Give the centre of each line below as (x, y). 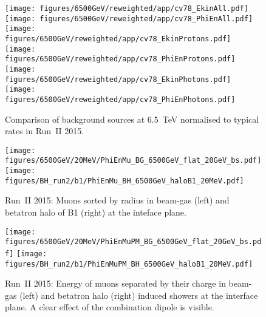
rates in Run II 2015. (45, 131)
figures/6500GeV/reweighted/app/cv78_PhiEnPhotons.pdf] (120, 99)
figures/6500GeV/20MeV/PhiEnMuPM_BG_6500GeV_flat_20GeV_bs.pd (133, 242)
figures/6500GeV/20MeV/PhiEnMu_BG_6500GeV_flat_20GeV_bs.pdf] (133, 161)
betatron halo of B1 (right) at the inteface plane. (96, 212)
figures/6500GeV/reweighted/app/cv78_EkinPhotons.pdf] (118, 79)
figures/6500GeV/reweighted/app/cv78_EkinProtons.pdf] (118, 39)
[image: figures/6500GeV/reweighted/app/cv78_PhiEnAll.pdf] (129, 19)
